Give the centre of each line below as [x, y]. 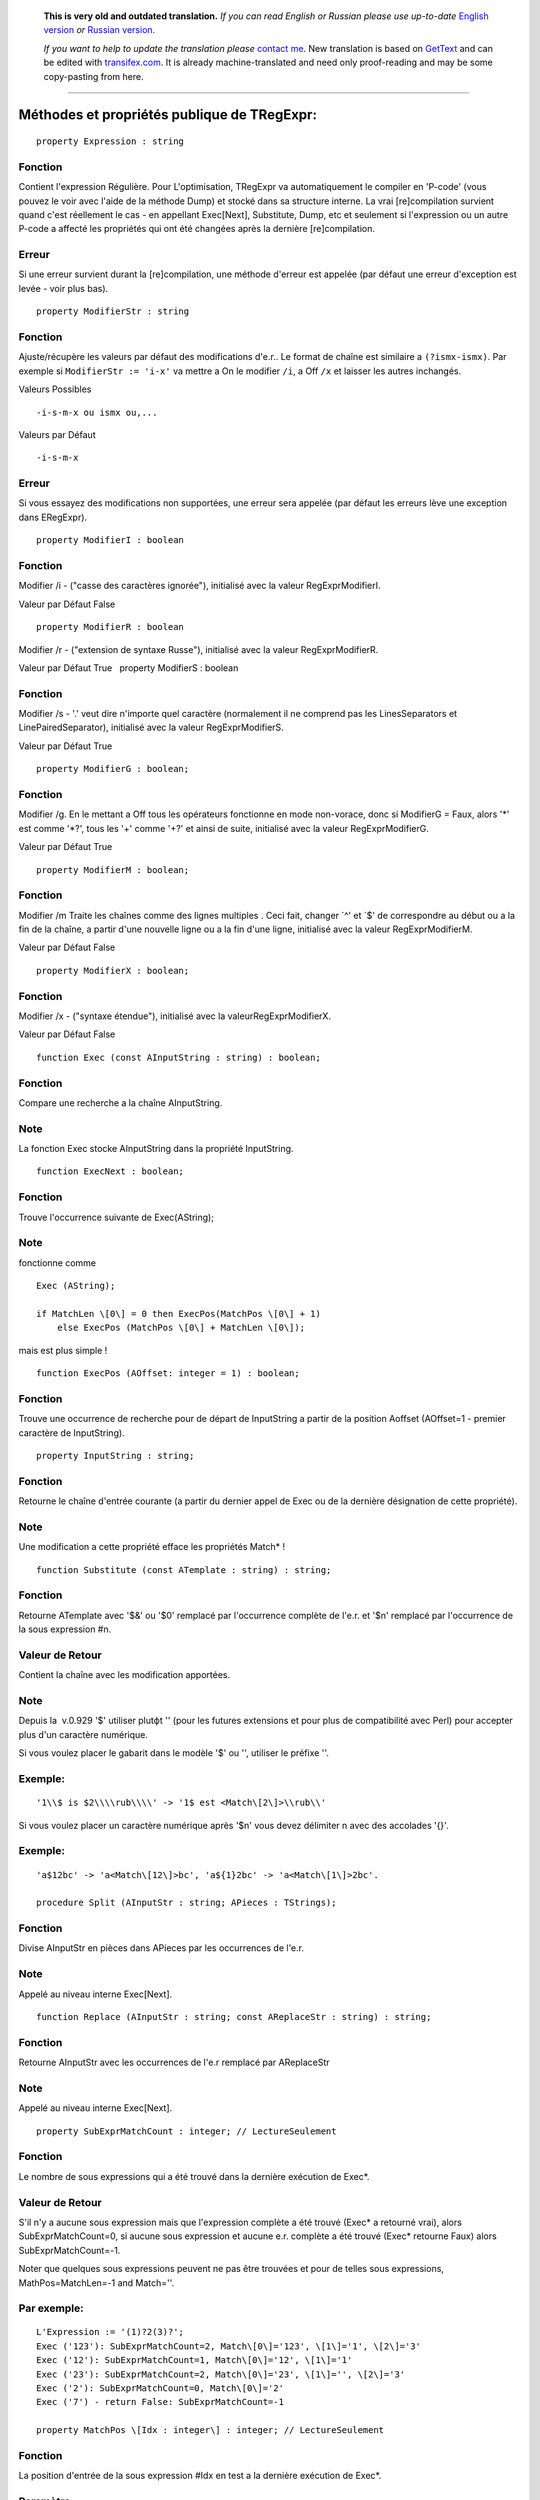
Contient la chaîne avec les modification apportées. [124, 1675]
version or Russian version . [99, 30]
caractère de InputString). [71, 1432]
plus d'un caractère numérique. [83, 1734]
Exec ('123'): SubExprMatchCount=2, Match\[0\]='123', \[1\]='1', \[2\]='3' [229, 2346]
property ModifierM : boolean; [113, 869]
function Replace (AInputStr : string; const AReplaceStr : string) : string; [234, 2017]
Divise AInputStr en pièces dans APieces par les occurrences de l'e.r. [161, 1948]
